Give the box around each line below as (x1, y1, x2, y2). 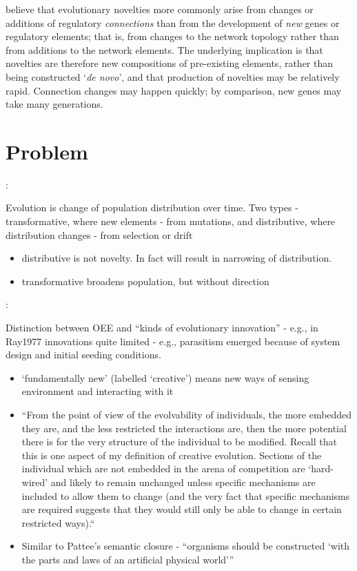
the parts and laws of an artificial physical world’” (21, 552, 234, 566)
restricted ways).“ (21, 515, 95, 530)
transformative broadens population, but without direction (21, 273, 269, 288)
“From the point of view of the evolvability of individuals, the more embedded (21, 407, 352, 421)
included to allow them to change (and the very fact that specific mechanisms (21, 488, 350, 503)
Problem (6, 137, 88, 165)
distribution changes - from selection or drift (6, 227, 193, 242)
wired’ (21, 474, 48, 489)
